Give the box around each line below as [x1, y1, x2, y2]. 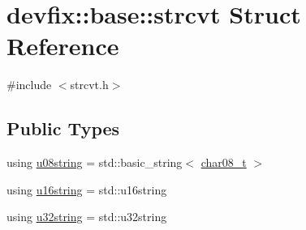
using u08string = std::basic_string [6, 154, 183, 171]
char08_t [200, 154, 247, 171]
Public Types [6, 116, 120, 141]
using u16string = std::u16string [6, 181, 167, 198]
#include [6, 76, 52, 93]
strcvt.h [70, 76, 109, 93]
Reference [6, 29, 119, 62]
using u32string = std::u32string [6, 208, 167, 225]
